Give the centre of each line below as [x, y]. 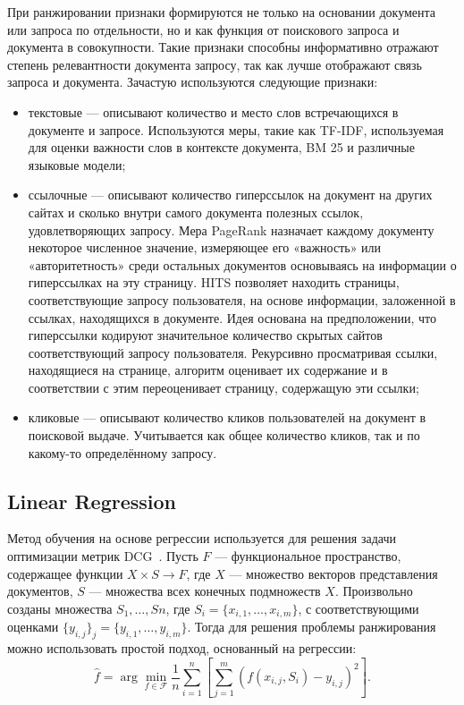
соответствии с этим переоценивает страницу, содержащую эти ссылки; [224, 387]
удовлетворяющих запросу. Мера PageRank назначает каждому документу [231, 229]
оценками [33, 627]
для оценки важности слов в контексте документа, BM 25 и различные [221, 147]
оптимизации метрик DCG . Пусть [103, 556]
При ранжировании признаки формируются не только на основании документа [222, 12]
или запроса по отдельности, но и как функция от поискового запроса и [203, 29]
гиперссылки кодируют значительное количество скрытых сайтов [205, 335]
